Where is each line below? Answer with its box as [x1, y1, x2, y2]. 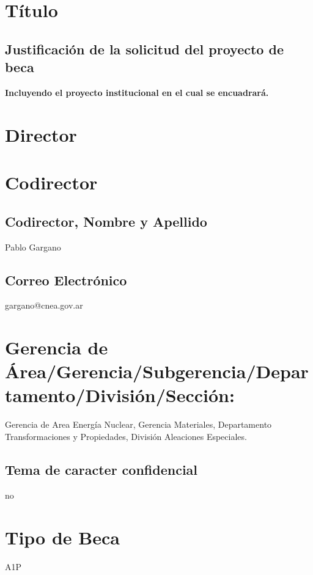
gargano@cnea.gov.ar [5, 299, 83, 312]
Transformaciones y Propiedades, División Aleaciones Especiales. [5, 430, 247, 442]
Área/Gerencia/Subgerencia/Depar [5, 359, 309, 384]
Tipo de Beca [5, 524, 120, 549]
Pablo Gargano [5, 240, 61, 253]
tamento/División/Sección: [5, 383, 235, 408]
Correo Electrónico [5, 270, 127, 289]
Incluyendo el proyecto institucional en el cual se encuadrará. [5, 86, 269, 98]
